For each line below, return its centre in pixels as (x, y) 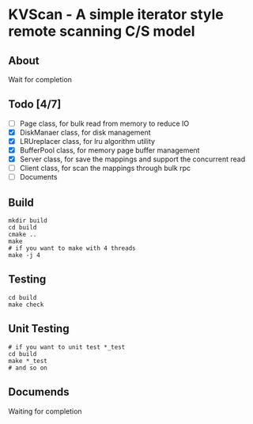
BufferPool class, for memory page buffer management (110, 150)
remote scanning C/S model (102, 31)
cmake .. (23, 235)
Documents (38, 177)
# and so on (28, 368)
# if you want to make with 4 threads (72, 248)
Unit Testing (39, 329)
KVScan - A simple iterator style (116, 15)
